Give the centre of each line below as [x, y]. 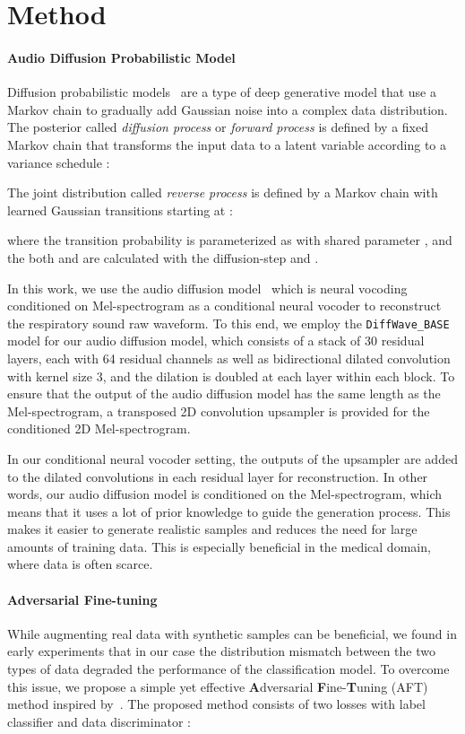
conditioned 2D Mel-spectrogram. [99, 428]
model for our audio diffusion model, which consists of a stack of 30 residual [216, 341]
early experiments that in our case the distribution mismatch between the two [221, 651]
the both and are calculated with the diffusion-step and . [163, 257]
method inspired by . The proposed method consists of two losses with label [216, 704]
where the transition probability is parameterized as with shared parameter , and [230, 240]
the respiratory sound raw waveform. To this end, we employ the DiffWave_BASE [228, 323]
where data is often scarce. [80, 564]
